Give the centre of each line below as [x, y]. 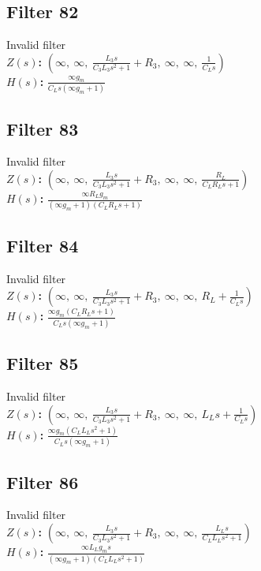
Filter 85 [43, 363]
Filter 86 [43, 481]
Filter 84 [43, 245]
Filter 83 [43, 128]
